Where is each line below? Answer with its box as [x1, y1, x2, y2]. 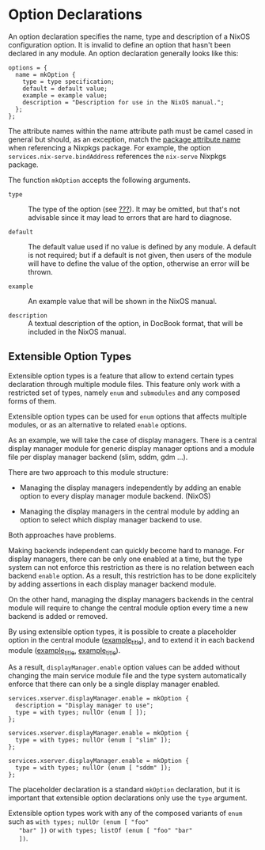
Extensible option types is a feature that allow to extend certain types [8, 370, 234, 381]
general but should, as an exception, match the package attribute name [8, 135, 241, 144]
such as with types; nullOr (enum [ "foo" [8, 817, 150, 826]
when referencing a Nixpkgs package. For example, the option [8, 142, 211, 152]
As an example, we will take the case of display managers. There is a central [8, 435, 257, 445]
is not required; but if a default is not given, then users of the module [28, 250, 252, 260]
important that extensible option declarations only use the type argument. [8, 793, 248, 803]
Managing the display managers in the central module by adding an [19, 507, 240, 516]
